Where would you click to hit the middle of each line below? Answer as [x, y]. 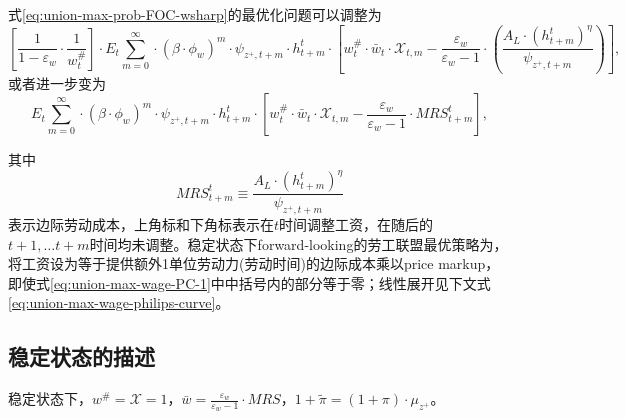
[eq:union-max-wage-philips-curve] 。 [119, 302]
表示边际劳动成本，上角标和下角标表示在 [141, 224]
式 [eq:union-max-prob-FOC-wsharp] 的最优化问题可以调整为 [195, 14]
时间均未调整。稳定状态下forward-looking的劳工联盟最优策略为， [298, 243]
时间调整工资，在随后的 [356, 224]
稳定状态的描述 [81, 356]
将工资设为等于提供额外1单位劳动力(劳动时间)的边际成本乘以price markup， [254, 263]
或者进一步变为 [57, 82]
